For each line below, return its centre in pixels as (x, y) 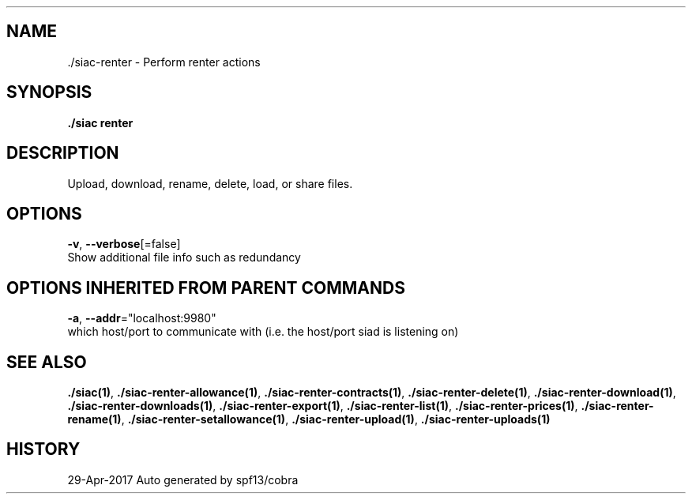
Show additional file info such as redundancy (184, 258)
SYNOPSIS (49, 92)
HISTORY (43, 449)
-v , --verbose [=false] (124, 244)
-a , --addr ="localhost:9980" (142, 318)
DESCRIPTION (63, 153)
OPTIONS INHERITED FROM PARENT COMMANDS (206, 288)
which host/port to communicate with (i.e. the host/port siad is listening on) (263, 332)
